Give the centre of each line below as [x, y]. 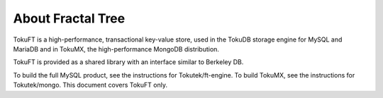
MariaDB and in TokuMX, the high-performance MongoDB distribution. [116, 49]
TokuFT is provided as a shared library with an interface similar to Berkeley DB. [128, 62]
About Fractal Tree [69, 18]
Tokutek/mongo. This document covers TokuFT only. [90, 85]
